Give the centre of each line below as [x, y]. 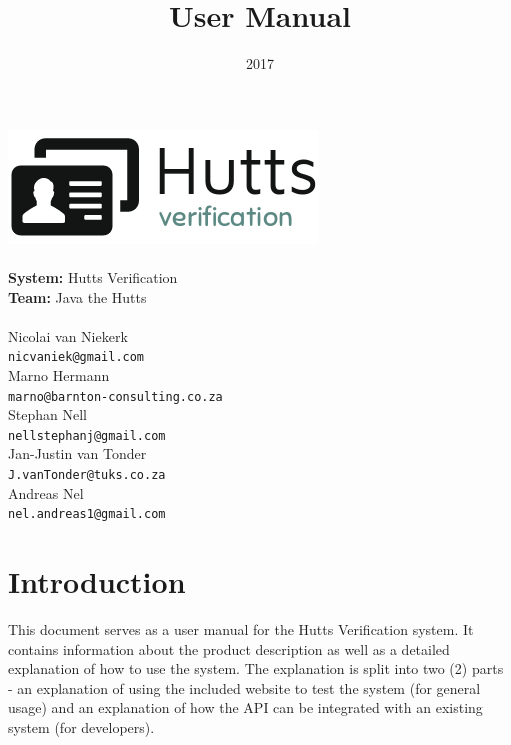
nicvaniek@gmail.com [76, 357]
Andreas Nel [46, 492]
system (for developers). [81, 727]
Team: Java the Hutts [77, 296]
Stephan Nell [47, 414]
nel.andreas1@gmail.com [87, 514]
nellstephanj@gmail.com [87, 435]
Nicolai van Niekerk [68, 335]
